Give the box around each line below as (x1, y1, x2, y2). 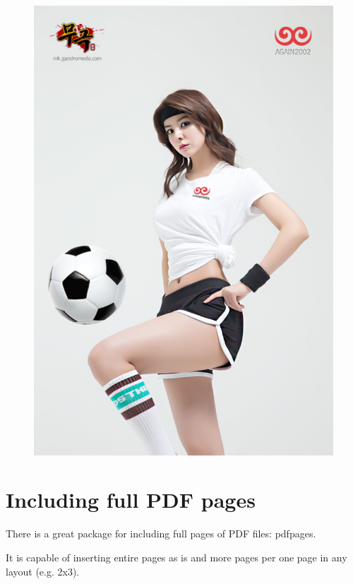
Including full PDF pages (6, 485, 256, 514)
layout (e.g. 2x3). (6, 564, 80, 578)
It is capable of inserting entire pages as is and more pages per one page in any (6, 549, 347, 564)
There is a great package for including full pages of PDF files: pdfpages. (6, 526, 316, 541)
